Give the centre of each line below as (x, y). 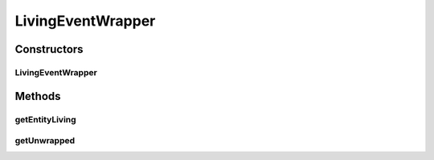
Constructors (49, 49)
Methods (38, 96)
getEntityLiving (45, 119)
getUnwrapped (45, 141)
